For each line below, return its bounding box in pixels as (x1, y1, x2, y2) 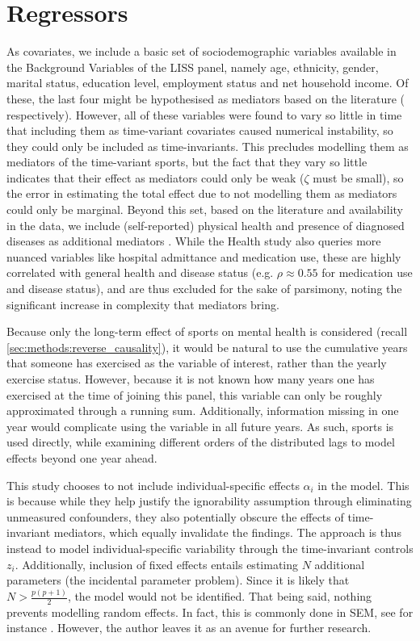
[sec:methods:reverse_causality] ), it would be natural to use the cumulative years (6, 338, 408, 355)
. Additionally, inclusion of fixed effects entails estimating (15, 555, 299, 572)
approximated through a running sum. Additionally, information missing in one (6, 402, 399, 419)
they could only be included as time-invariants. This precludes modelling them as (6, 137, 409, 154)
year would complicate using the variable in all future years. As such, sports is (6, 417, 394, 434)
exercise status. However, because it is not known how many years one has (6, 371, 375, 387)
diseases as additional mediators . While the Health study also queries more (6, 233, 381, 249)
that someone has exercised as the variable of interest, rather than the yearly (6, 354, 387, 371)
